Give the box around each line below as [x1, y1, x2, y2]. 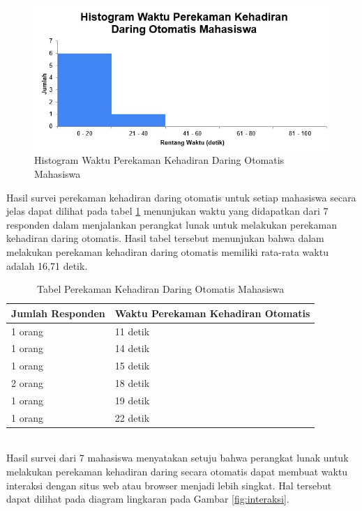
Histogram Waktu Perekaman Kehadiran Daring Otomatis [34, 153, 285, 167]
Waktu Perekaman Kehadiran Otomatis [114, 305, 310, 320]
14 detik [114, 341, 150, 356]
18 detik [114, 376, 150, 390]
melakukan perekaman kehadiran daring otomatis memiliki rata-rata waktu [6, 244, 329, 259]
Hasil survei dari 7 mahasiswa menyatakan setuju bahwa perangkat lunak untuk [6, 450, 349, 465]
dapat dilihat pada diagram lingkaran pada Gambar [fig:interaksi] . [6, 491, 289, 506]
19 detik [114, 392, 150, 407]
